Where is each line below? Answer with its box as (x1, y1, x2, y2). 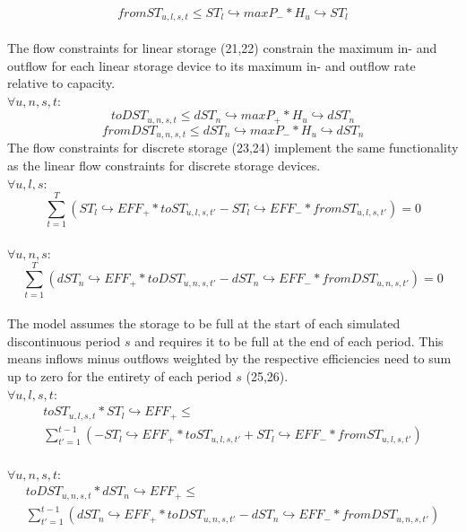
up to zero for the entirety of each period (7, 366, 232, 385)
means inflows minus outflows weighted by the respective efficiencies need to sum (7, 349, 452, 368)
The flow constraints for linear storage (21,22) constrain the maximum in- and (7, 39, 437, 57)
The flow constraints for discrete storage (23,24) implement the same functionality (7, 138, 459, 157)
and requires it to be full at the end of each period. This (134, 331, 444, 350)
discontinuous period (7, 331, 121, 350)
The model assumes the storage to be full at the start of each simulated (7, 314, 401, 333)
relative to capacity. (7, 74, 116, 92)
